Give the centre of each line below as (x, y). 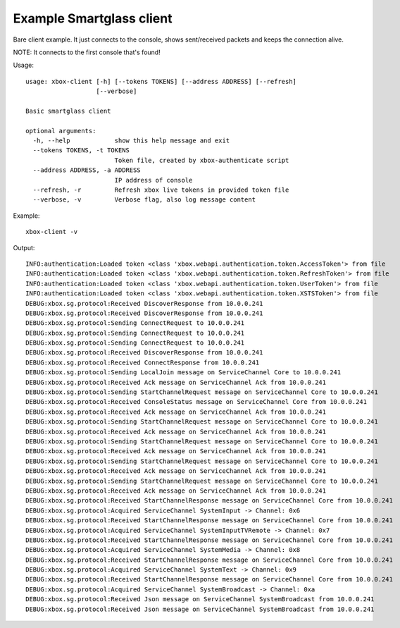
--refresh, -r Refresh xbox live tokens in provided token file (161, 190)
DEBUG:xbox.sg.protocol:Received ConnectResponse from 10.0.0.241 (143, 362)
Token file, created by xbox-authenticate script (202, 160)
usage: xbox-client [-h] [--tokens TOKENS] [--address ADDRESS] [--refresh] (161, 81)
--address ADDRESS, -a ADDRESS (87, 170)
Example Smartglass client (93, 18)
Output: (24, 247)
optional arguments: (61, 131)
